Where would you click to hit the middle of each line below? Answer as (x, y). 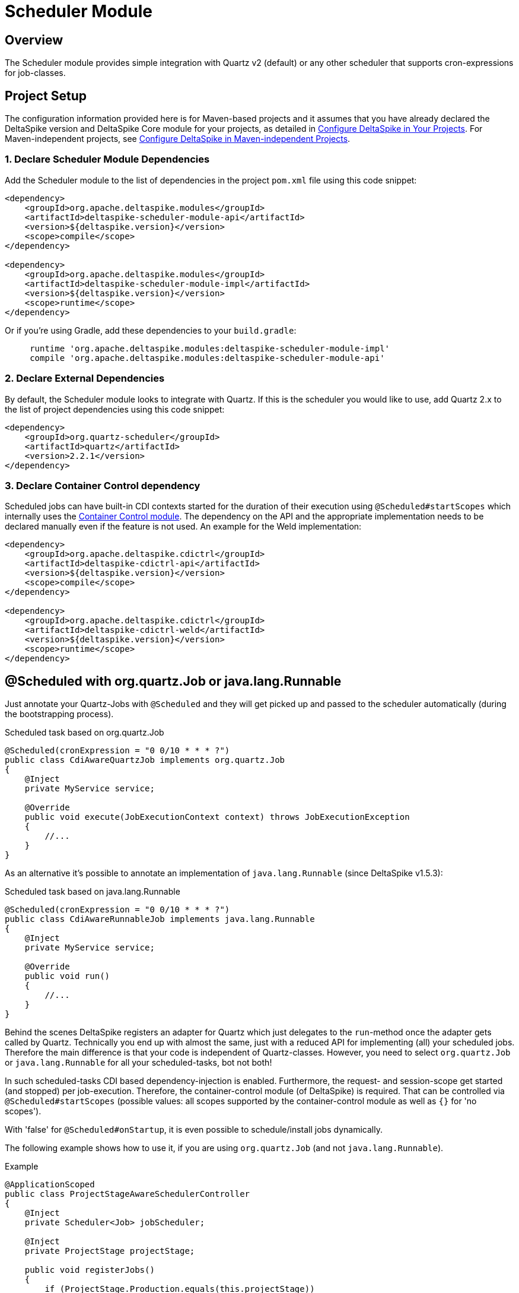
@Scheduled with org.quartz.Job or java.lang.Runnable (173, 681)
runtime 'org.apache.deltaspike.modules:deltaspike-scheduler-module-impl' (210, 348)
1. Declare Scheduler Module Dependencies (107, 159)
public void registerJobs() (90, 1270)
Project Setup (46, 96)
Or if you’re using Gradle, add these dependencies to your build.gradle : (151, 330)
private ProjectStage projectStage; (110, 1251)
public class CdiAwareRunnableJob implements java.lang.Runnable (160, 919)
